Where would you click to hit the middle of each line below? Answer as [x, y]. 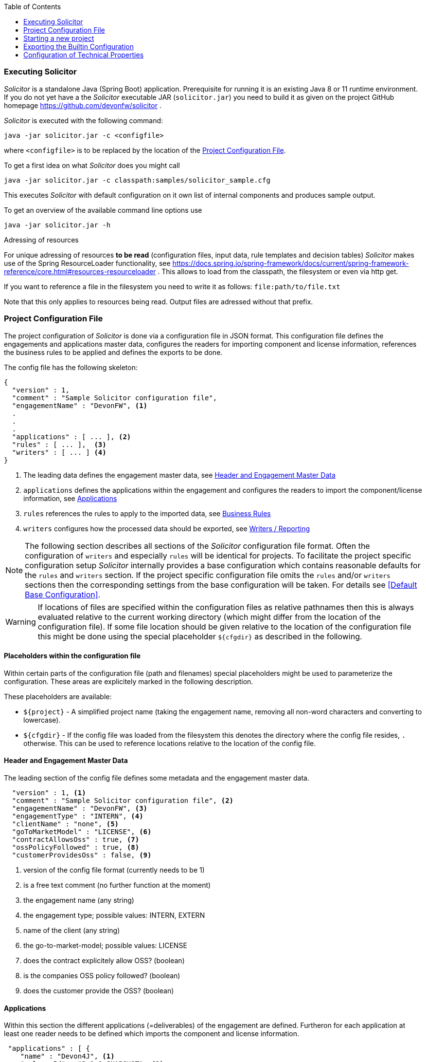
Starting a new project [59, 38]
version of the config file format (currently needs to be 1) [114, 870]
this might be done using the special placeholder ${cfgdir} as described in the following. [200, 636]
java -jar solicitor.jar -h [57, 225]
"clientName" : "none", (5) [65, 824]
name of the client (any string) [72, 930]
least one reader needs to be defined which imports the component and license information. [152, 1034]
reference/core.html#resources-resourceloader [80, 271]
